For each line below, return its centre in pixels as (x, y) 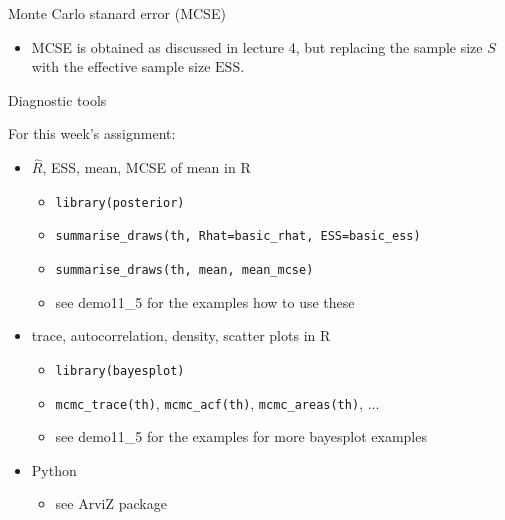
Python (54, 469)
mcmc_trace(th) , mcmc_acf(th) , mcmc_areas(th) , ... (217, 402)
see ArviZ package (111, 503)
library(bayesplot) (120, 370)
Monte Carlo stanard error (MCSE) (117, 13)
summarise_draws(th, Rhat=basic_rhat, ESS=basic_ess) (238, 236)
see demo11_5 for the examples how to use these (205, 301)
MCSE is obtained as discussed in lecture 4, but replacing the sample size (257, 46)
